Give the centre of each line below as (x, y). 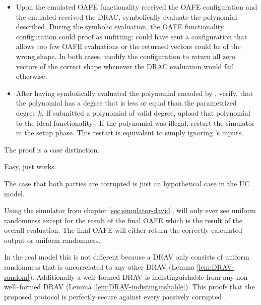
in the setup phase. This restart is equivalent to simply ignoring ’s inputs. (129, 133)
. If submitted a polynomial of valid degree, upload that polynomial (146, 112)
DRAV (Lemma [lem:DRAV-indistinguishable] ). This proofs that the (149, 287)
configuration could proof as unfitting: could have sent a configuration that (132, 36)
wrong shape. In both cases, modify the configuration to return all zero (126, 56)
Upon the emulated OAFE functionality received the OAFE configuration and (137, 7)
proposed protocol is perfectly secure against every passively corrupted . (115, 296)
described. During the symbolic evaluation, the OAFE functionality (120, 27)
